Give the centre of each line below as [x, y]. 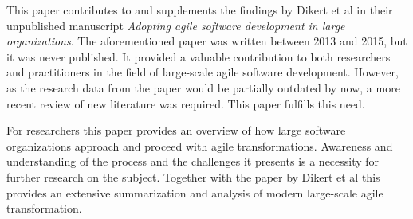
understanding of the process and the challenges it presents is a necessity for [193, 161]
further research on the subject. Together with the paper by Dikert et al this [193, 176]
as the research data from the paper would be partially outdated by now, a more [203, 87]
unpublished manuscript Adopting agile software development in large [176, 25]
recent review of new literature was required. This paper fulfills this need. [186, 103]
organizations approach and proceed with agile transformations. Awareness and [200, 145]
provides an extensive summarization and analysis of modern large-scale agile [195, 192]
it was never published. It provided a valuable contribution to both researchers [199, 56]
